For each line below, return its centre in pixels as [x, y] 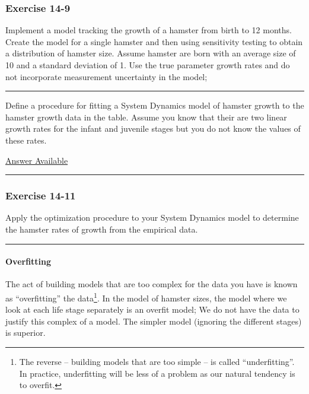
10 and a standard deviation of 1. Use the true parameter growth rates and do [148, 65]
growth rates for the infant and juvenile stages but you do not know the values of [153, 128]
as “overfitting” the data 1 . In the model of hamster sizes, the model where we [146, 297]
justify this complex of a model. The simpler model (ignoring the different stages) [154, 321]
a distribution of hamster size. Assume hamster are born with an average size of [151, 53]
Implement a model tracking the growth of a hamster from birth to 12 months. [149, 30]
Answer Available [37, 160]
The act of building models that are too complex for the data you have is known [152, 284]
